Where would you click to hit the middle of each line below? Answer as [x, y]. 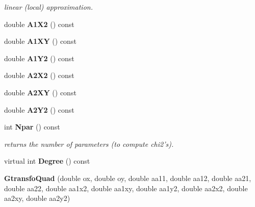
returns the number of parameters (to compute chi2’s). [89, 144]
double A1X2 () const [39, 24]
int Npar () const [32, 127]
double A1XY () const [40, 41]
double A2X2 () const [39, 75]
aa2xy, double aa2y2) [37, 198]
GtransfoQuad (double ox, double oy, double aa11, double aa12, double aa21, [128, 178]
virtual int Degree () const [47, 161]
